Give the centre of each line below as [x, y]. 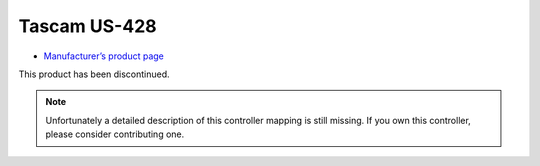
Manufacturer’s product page [104, 56]
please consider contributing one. [115, 134]
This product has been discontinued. [94, 74]
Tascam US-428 [87, 26]
